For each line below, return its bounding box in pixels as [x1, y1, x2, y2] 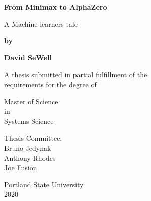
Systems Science [4, 115, 54, 126]
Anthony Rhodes [4, 152, 56, 163]
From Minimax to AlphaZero [4, 2, 107, 12]
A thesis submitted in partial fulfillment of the [4, 69, 147, 80]
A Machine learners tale [4, 18, 78, 29]
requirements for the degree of [4, 79, 97, 89]
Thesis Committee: [4, 132, 62, 143]
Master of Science [4, 96, 58, 106]
